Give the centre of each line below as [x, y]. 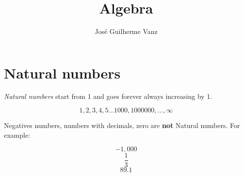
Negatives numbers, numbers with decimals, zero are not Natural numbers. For [122, 125]
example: [17, 135]
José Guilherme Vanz [126, 31]
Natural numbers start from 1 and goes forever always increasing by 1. [108, 96]
